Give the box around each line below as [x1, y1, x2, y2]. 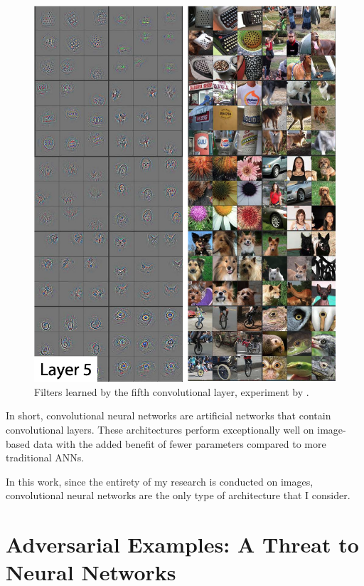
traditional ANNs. [6, 450, 85, 465]
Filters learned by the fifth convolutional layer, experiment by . [34, 384, 309, 399]
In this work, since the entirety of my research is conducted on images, [6, 473, 314, 488]
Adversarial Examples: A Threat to [6, 530, 359, 559]
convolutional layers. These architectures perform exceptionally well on [6, 422, 314, 436]
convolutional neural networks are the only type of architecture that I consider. [6, 488, 350, 503]
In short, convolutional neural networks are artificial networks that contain [6, 408, 331, 423]
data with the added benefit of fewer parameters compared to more [33, 436, 326, 451]
